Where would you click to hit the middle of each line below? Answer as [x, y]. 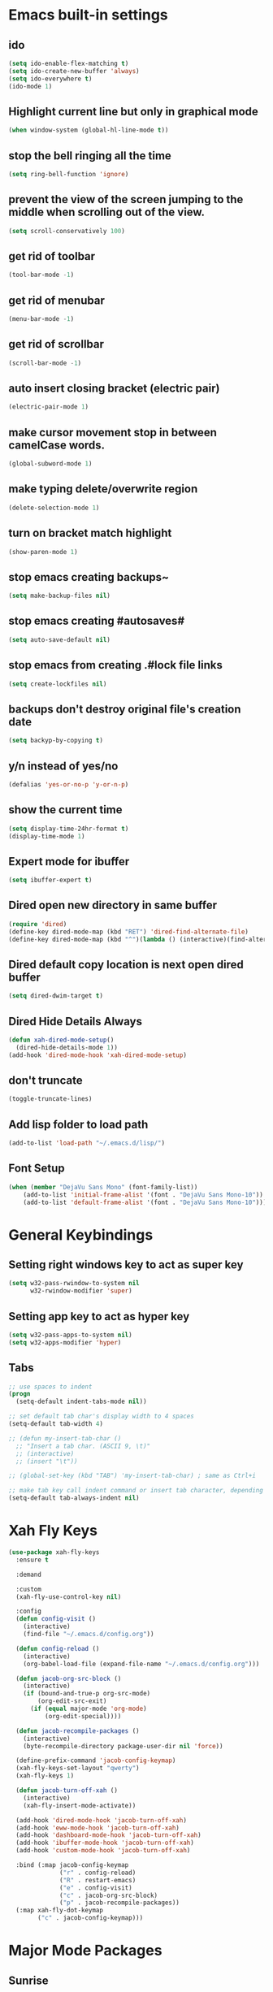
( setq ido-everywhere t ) [50, 79]
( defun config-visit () [56, 1619]
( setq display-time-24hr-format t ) [69, 829]
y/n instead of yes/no [63, 766]
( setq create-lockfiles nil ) [58, 684]
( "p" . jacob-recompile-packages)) [120, 1903]
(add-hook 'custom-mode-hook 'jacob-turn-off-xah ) [103, 1851]
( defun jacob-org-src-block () [69, 1678]
